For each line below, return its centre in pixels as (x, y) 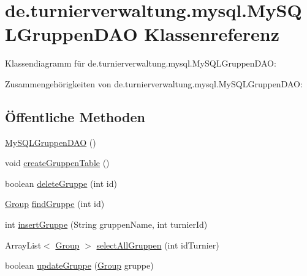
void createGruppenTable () (57, 163)
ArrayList (23, 245)
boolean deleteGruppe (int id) (61, 183)
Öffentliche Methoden (75, 116)
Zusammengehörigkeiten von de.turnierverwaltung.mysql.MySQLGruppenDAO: (154, 83)
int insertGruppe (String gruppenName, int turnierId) (106, 224)
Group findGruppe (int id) (55, 204)
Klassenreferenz (212, 34)
